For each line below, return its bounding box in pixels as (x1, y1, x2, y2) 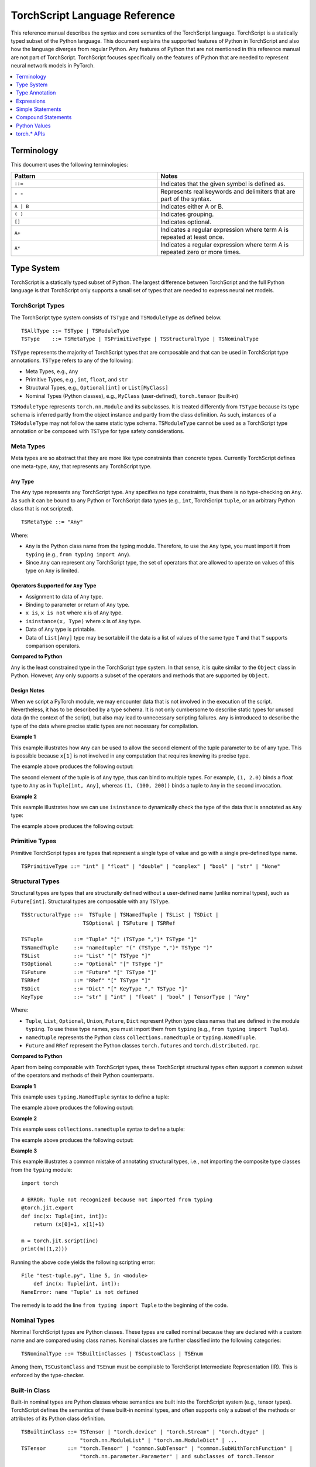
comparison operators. (25, 643, 81, 650)
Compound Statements (16, 114, 72, 121)
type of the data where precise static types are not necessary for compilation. (11, 722, 199, 729)
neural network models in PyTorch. (11, 62, 95, 69)
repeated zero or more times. (160, 248, 241, 256)
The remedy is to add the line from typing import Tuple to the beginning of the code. (11, 1302, 228, 1309)
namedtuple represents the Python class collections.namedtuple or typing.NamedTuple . (25, 1033, 257, 1041)
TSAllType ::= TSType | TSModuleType (21, 327, 130, 334)
